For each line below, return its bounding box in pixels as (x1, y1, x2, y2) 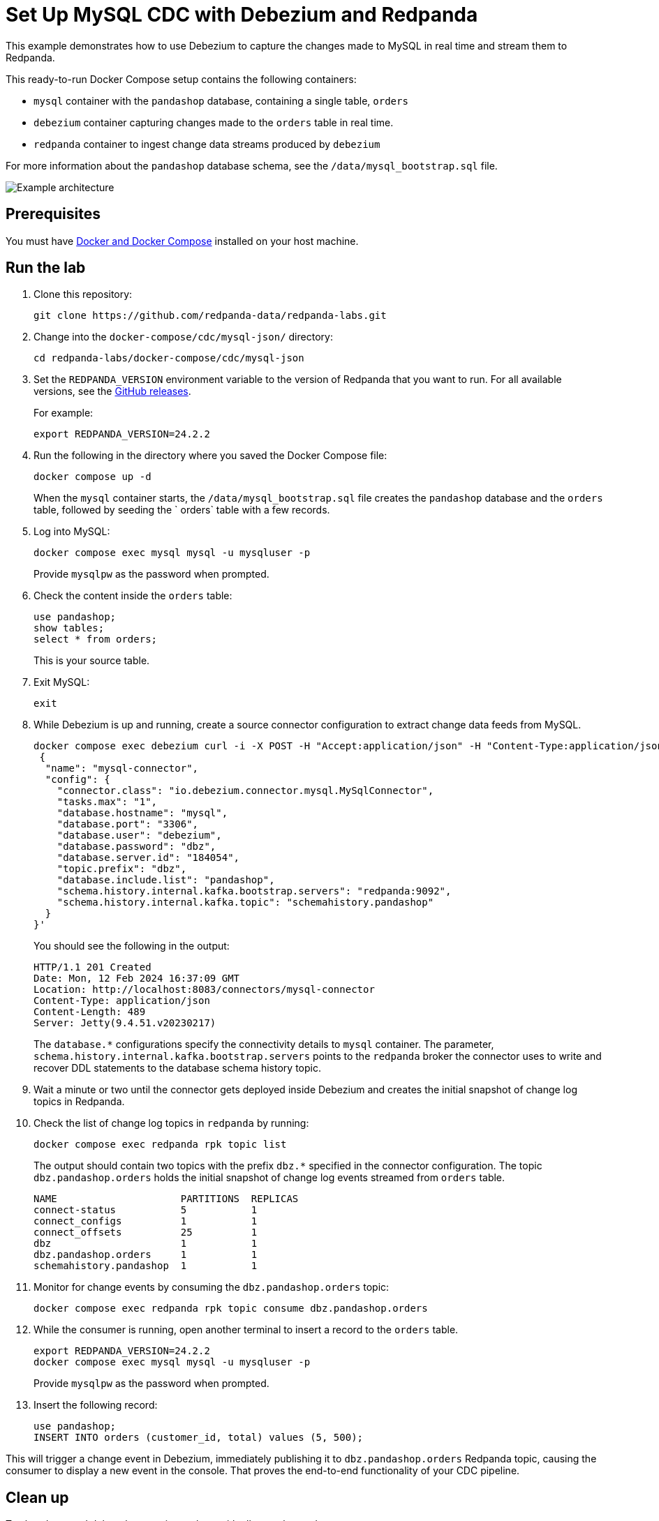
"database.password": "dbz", (57, 841, 216, 853)
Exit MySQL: (34, 676, 90, 689)
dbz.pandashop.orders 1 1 (34, 1249, 258, 1261)
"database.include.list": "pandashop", (57, 874, 275, 886)
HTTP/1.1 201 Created (34, 961, 151, 973)
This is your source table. (34, 654, 150, 667)
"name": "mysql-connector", (45, 763, 199, 774)
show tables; (34, 622, 105, 634)
